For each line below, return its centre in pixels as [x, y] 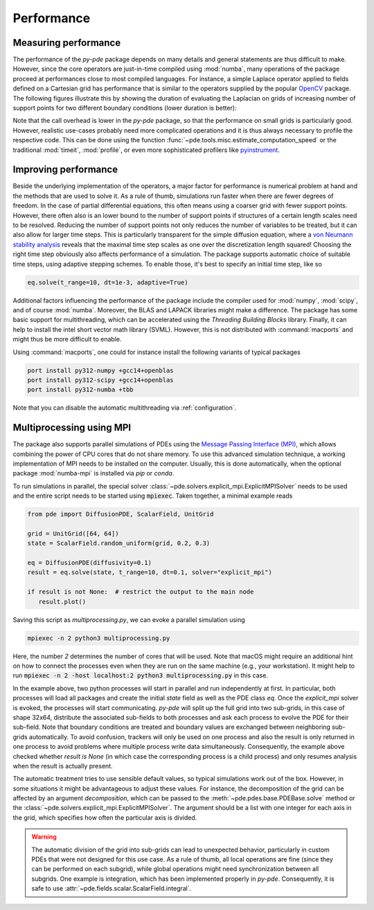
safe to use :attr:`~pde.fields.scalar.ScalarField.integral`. [112, 888]
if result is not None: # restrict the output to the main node [141, 592]
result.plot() [62, 601]
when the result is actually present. [63, 766]
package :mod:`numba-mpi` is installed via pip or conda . [93, 473]
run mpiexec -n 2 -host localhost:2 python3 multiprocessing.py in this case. [140, 675]
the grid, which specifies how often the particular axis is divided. [105, 817]
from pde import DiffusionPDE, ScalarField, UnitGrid [121, 514]
